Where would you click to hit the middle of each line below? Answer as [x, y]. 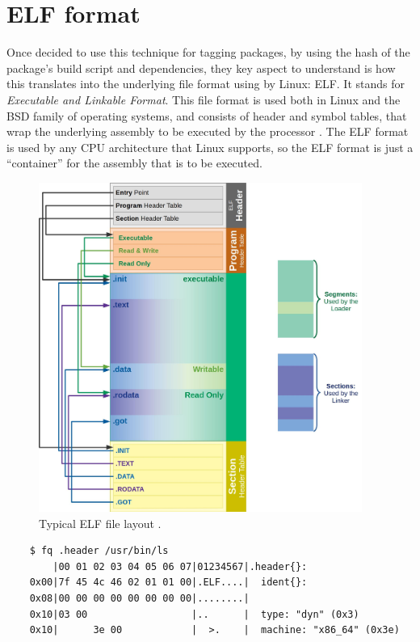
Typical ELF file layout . [100, 523]
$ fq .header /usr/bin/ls [99, 551]
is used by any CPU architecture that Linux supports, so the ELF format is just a [210, 147]
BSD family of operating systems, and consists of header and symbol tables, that [207, 115]
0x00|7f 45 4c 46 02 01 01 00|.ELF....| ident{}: [168, 583]
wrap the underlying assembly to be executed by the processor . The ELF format [208, 131]
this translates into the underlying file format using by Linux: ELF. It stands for [206, 84]
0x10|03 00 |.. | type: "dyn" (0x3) [194, 614]
